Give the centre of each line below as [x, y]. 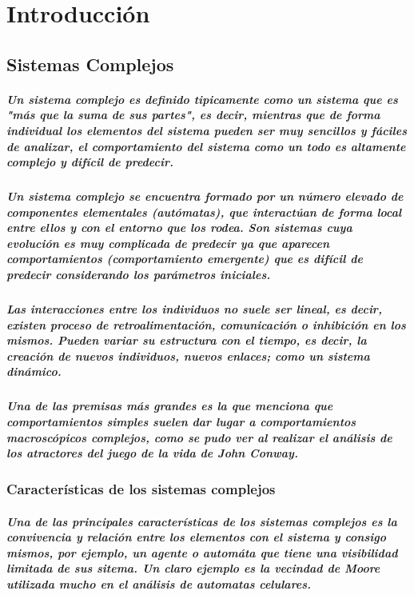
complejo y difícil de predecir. [90, 162]
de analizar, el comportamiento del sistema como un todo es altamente [206, 146]
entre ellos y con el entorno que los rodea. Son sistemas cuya [179, 228]
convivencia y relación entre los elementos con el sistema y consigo [196, 537]
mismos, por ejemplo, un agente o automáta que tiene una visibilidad [202, 552]
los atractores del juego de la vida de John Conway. [152, 453]
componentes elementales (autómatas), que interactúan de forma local [204, 212]
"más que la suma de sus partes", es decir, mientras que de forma [193, 115]
